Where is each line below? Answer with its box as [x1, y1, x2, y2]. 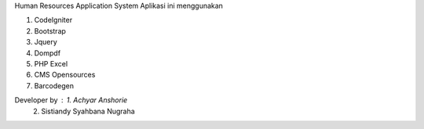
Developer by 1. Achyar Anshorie [14, 95, 128, 105]
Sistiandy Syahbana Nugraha [41, 106, 135, 116]
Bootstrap [34, 26, 67, 35]
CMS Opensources [34, 70, 96, 80]
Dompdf [34, 48, 61, 58]
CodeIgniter [34, 16, 73, 25]
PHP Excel [34, 59, 68, 68]
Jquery [34, 38, 58, 47]
